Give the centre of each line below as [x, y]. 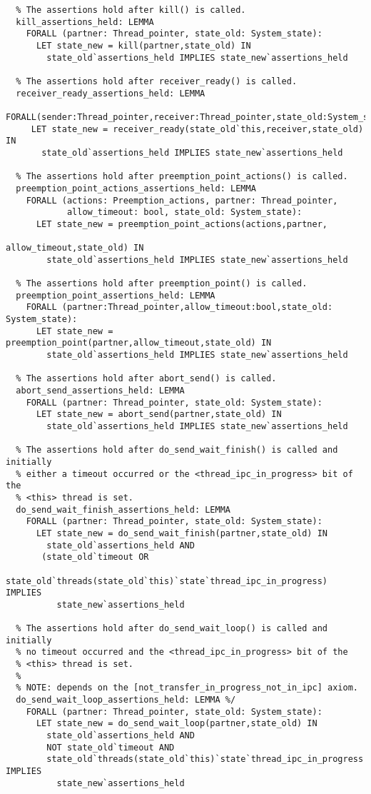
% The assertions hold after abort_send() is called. [146, 379]
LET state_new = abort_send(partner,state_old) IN [159, 414]
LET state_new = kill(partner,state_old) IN [143, 45]
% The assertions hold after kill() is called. [131, 10]
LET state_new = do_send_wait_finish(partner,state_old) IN [182, 533]
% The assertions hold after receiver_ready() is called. [157, 81]
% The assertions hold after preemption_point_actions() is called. [182, 177]
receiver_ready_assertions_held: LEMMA [111, 93]
